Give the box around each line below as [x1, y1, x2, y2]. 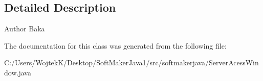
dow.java [4, 67, 31, 77]
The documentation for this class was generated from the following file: [4, 40, 227, 51]
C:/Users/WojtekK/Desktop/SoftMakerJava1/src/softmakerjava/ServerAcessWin [4, 57, 259, 68]
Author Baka [4, 23, 45, 34]
